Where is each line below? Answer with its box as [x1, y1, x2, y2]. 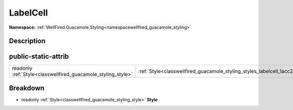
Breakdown [9, 84, 45, 92]
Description [9, 37, 46, 45]
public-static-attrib [9, 53, 69, 61]
